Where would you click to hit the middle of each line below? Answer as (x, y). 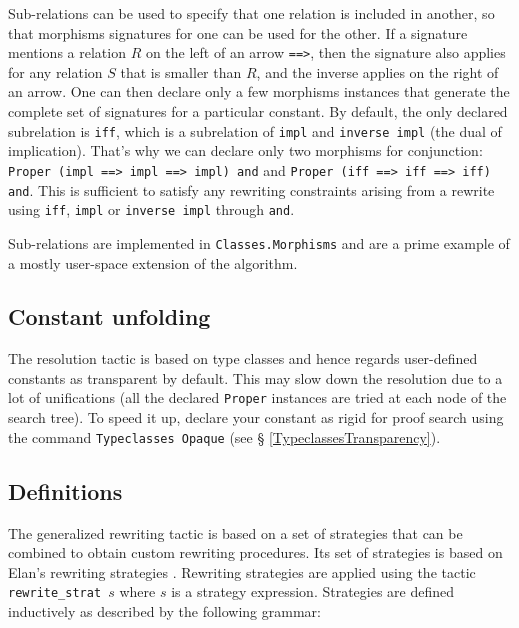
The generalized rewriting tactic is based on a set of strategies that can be (235, 532)
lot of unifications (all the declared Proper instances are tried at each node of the (257, 397)
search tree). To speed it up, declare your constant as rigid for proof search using (256, 417)
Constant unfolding (109, 316)
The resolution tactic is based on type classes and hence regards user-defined (243, 358)
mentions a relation (67, 52)
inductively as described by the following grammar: (164, 611)
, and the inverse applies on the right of (377, 71)
